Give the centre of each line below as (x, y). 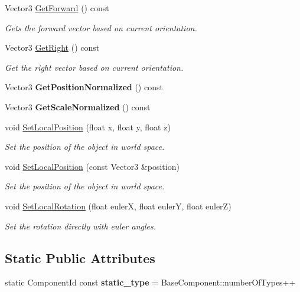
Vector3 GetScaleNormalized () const (78, 106)
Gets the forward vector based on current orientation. (101, 27)
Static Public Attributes (80, 257)
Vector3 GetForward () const (57, 8)
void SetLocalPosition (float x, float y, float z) (88, 127)
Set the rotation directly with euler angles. (81, 226)
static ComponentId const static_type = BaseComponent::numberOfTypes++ (150, 282)
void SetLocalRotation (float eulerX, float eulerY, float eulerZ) (118, 206)
